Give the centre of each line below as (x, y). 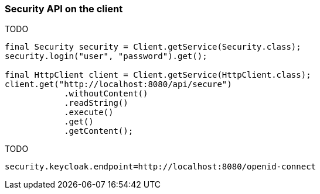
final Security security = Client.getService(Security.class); (153, 47)
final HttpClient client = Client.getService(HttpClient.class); (158, 75)
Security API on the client (64, 9)
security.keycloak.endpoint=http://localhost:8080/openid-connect (161, 167)
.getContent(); (99, 131)
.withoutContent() (106, 94)
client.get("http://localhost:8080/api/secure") (118, 84)
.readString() (96, 103)
